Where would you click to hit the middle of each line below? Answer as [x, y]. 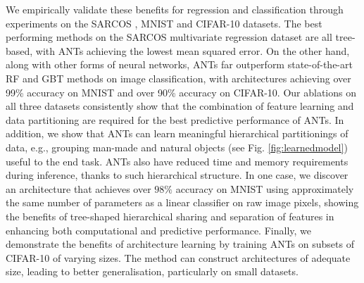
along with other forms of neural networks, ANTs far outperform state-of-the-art [179, 64]
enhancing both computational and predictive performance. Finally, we [158, 230]
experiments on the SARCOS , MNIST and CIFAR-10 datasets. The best [164, 23]
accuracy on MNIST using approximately [265, 188]
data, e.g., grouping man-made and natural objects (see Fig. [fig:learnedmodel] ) [177, 147]
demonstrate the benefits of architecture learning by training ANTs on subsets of [180, 244]
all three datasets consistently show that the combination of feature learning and [180, 106]
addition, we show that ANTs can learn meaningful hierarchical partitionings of [177, 133]
